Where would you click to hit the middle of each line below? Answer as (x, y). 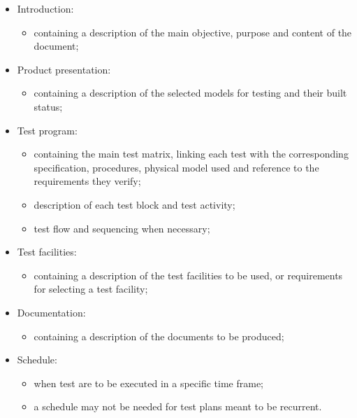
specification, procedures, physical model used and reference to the (176, 167)
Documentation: (51, 312)
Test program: (47, 130)
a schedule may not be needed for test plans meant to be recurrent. (178, 406)
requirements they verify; (87, 181)
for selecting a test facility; (91, 289)
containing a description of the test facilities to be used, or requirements (188, 275)
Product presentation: (64, 69)
